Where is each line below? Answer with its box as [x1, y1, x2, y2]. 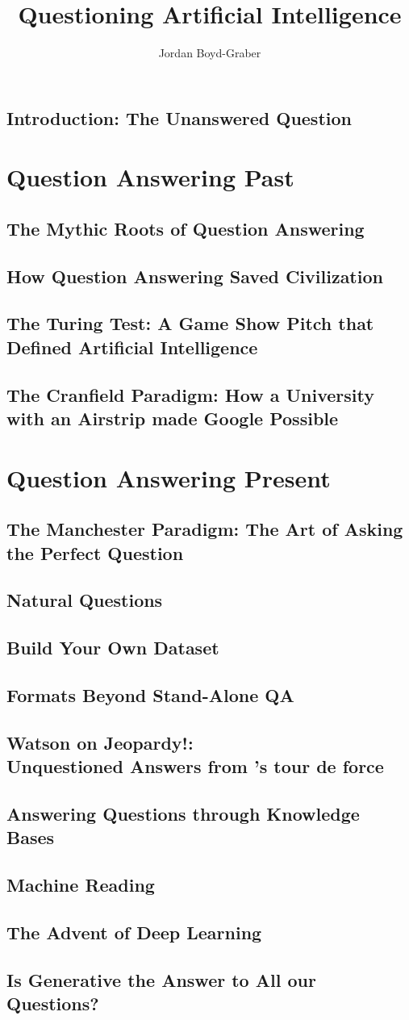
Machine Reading [6, 872, 155, 897]
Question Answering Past [6, 161, 294, 194]
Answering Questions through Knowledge [6, 801, 360, 826]
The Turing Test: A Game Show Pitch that [6, 311, 374, 336]
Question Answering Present [6, 461, 331, 494]
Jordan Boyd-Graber [158, 44, 261, 61]
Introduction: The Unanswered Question [6, 105, 352, 130]
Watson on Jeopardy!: [6, 729, 194, 755]
